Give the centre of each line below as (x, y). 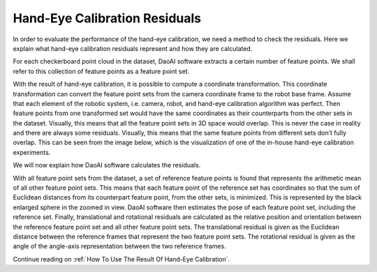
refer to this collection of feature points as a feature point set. (101, 71)
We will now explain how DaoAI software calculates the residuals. (107, 165)
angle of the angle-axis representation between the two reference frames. (119, 246)
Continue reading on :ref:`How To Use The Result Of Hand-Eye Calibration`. (121, 259)
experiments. (32, 152)
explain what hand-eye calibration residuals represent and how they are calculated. (133, 48)
